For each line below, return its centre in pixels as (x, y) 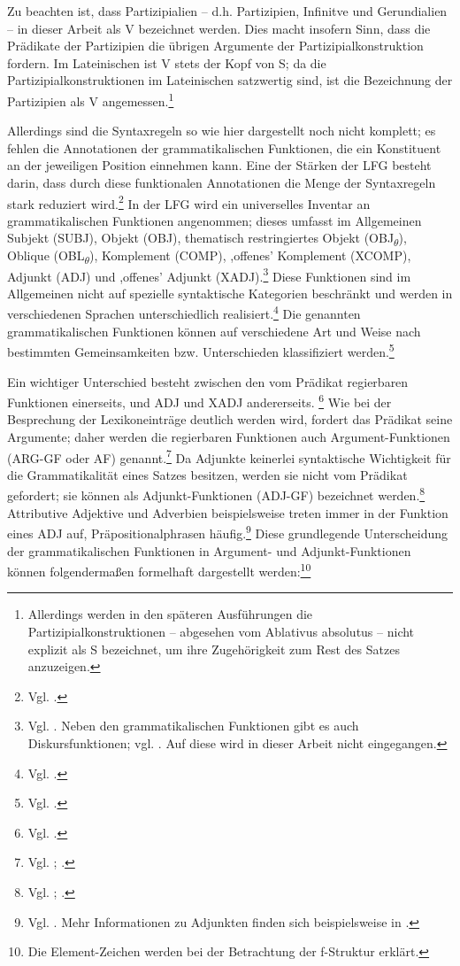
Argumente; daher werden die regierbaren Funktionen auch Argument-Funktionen (229, 437)
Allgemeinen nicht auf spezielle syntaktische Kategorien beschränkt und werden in (230, 293)
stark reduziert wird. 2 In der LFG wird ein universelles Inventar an (189, 202)
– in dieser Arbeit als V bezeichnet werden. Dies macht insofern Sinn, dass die (219, 28)
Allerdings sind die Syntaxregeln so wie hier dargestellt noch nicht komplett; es (222, 131)
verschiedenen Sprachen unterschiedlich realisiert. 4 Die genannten (184, 313)
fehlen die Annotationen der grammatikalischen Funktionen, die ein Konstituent (224, 147)
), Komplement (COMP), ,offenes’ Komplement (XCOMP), (250, 255)
